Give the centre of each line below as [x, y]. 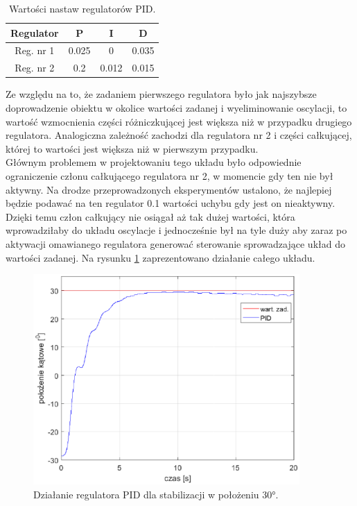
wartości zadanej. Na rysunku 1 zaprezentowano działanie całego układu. [160, 257]
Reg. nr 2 [35, 68]
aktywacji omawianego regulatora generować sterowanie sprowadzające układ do [175, 243]
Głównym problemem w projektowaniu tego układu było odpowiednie [154, 162]
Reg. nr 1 [35, 50]
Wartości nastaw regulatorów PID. [82, 8]
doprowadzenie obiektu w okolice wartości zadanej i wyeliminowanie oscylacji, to [176, 107]
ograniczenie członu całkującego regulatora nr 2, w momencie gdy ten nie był [169, 175]
